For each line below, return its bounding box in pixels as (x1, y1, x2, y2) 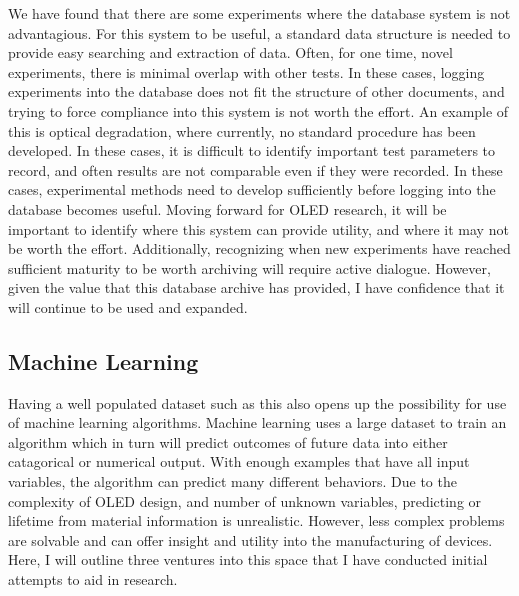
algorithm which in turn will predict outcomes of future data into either (8, 431, 448, 452)
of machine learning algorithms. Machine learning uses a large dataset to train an (8, 412, 507, 433)
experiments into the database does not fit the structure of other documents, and (8, 81, 505, 102)
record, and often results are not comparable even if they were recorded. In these (8, 159, 503, 180)
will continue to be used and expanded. (8, 296, 248, 317)
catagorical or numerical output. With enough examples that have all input (8, 451, 470, 472)
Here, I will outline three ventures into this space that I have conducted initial (8, 549, 488, 570)
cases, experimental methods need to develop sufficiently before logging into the (8, 179, 496, 200)
